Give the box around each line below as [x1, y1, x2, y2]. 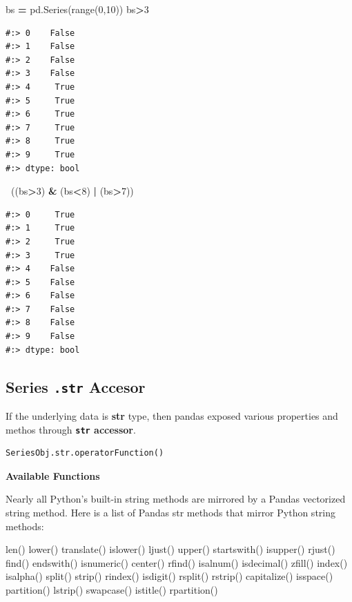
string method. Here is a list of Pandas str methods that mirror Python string [6, 505, 336, 520]
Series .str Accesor [6, 376, 146, 397]
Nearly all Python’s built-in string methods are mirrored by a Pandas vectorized [6, 492, 346, 506]
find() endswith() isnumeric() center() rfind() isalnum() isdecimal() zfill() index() [6, 555, 348, 570]
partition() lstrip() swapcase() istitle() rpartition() [6, 583, 218, 597]
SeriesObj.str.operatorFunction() [6, 448, 164, 458]
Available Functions [6, 468, 100, 483]
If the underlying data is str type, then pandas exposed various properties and [6, 409, 338, 423]
